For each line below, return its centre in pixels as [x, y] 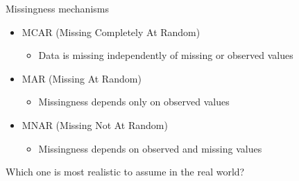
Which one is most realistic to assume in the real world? [125, 172]
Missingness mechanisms [57, 8]
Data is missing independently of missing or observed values [166, 55]
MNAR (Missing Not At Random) [95, 124]
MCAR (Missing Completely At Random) [111, 32]
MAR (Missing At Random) [82, 78]
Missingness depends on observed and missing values [150, 148]
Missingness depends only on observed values [134, 102]
